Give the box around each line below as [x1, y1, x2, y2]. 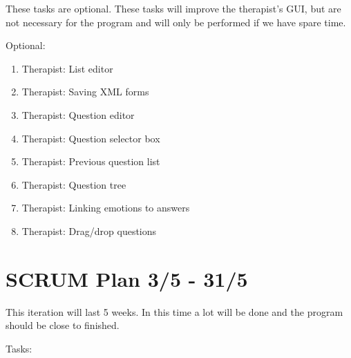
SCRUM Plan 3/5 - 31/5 [6, 264, 248, 292]
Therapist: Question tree [21, 177, 126, 191]
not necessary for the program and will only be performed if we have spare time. [6, 15, 346, 29]
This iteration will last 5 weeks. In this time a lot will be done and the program [6, 304, 343, 319]
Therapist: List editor [21, 61, 113, 75]
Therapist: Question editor [21, 107, 135, 122]
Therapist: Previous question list [21, 154, 160, 169]
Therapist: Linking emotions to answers [21, 200, 190, 215]
